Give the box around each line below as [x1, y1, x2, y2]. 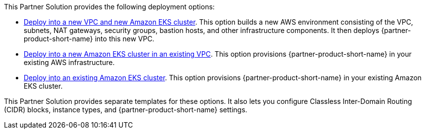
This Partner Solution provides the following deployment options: [4, 2, 215, 11]
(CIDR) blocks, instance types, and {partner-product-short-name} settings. [4, 105, 247, 114]
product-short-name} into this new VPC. [24, 34, 155, 43]
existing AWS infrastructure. [24, 58, 115, 66]
